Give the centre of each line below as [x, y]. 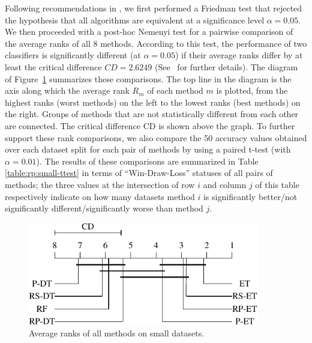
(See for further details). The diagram [226, 66]
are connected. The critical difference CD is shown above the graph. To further [150, 125]
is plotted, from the [252, 90]
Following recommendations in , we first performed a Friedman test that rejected [154, 8]
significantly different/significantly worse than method [104, 208]
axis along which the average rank [67, 90]
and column [225, 184]
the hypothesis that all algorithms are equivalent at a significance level [135, 20]
